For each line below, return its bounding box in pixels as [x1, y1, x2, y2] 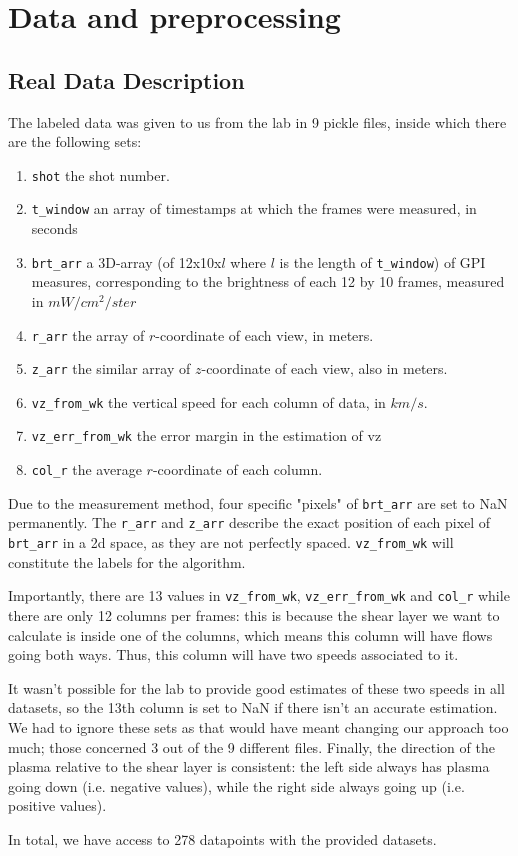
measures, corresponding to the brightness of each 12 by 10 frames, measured [31, 271, 505, 292]
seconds [31, 218, 78, 239]
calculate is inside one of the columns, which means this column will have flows [8, 624, 493, 645]
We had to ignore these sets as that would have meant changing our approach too [8, 716, 509, 737]
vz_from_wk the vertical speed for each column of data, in [31, 391, 386, 412]
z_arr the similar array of [31, 358, 191, 379]
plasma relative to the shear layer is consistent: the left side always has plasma [8, 756, 490, 777]
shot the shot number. [31, 164, 170, 185]
